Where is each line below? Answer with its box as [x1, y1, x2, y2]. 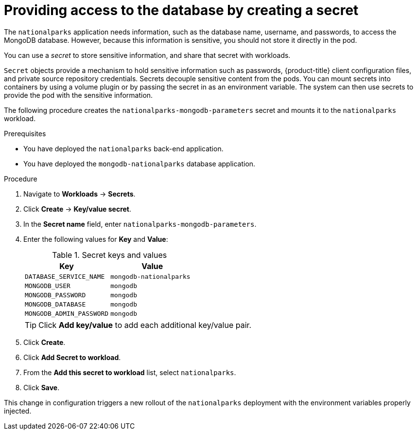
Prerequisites [4, 129, 46, 138]
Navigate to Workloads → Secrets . [23, 189, 136, 198]
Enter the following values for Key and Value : [23, 235, 168, 243]
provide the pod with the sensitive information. [4, 90, 153, 99]
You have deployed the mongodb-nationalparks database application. [23, 159, 256, 168]
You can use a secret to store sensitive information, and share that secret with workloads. [4, 51, 291, 59]
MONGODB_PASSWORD [25, 291, 86, 299]
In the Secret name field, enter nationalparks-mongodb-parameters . [23, 219, 257, 228]
